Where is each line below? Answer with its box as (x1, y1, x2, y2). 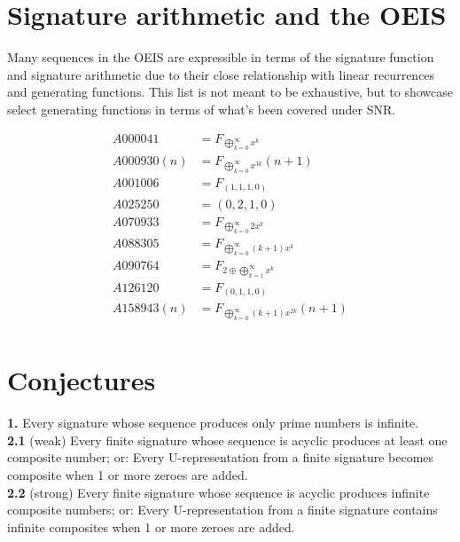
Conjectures (7, 362, 156, 398)
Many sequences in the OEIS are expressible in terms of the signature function (7, 48, 434, 67)
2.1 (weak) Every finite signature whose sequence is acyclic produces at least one (7, 430, 448, 449)
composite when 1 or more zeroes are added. (7, 465, 248, 483)
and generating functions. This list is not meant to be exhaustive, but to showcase (7, 82, 454, 101)
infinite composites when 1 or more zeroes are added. (7, 517, 295, 536)
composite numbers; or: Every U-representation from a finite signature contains (7, 500, 438, 519)
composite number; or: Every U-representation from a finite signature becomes (7, 448, 434, 467)
